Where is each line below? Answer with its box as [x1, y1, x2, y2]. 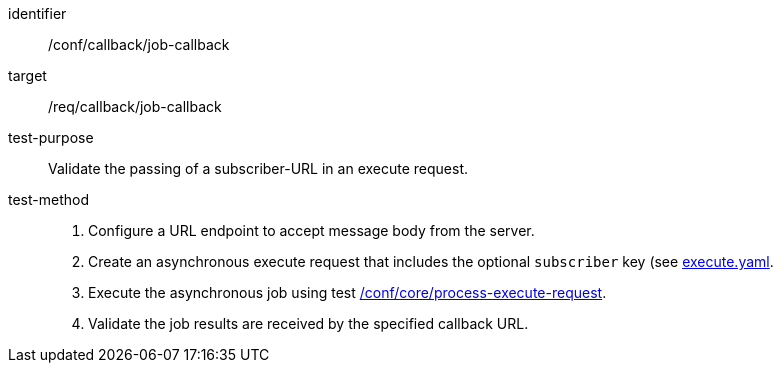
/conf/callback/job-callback [48, 36, 230, 53]
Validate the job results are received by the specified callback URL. [88, 315, 529, 332]
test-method [8, 191, 89, 208]
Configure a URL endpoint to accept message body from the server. [88, 222, 535, 239]
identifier [8, 5, 67, 22]
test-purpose [8, 129, 94, 146]
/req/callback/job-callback [48, 98, 222, 115]
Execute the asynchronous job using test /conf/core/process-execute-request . [88, 284, 607, 301]
